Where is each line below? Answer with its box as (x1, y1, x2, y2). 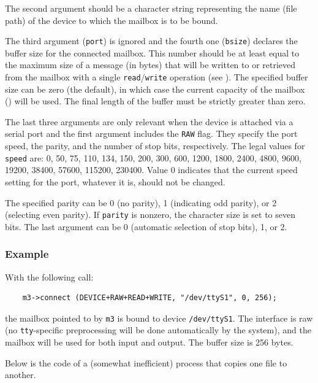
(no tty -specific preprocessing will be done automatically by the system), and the (5, 323, 311, 336)
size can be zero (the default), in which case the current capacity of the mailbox (5, 82, 305, 95)
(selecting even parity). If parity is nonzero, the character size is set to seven (5, 208, 295, 221)
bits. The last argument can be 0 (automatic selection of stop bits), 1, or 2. (5, 220, 287, 233)
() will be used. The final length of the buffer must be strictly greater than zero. (5, 95, 306, 107)
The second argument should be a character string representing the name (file (5, 2, 297, 14)
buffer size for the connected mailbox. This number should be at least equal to (5, 46, 300, 59)
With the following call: (5, 270, 94, 283)
